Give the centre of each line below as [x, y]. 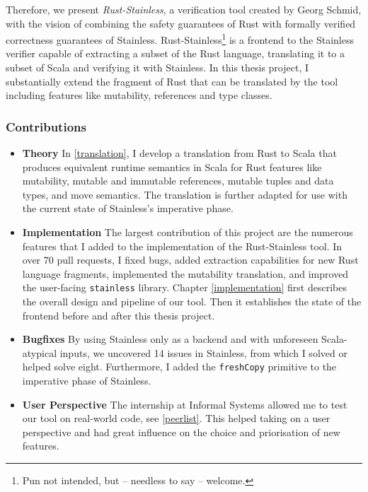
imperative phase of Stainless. [87, 381]
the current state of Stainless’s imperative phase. [128, 208]
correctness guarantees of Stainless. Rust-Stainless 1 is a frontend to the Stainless [180, 39]
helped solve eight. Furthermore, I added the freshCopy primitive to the [179, 367]
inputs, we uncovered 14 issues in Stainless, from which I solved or [203, 352]
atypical [40, 352]
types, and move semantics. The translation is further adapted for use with [185, 194]
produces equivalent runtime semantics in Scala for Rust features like [172, 166]
